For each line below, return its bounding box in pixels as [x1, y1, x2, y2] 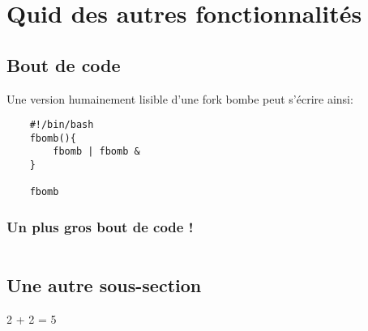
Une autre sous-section [6, 272, 202, 297]
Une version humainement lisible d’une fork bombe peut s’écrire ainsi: [6, 90, 353, 107]
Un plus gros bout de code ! [6, 217, 194, 237]
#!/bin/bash [29, 119, 94, 131]
